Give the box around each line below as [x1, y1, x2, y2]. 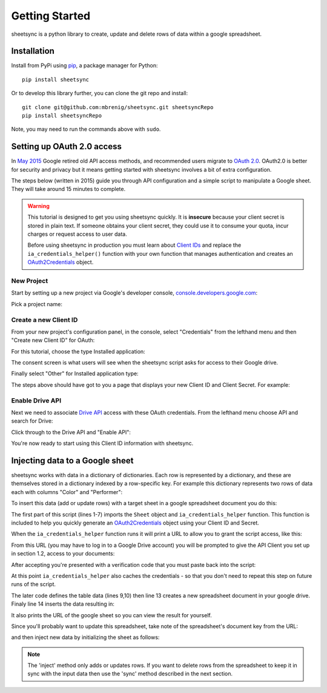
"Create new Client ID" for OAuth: [11, 336, 95, 344]
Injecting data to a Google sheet [11, 455, 134, 466]
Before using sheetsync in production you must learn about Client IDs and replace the [27, 241, 242, 249]
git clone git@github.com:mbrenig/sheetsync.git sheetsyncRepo [22, 104, 214, 110]
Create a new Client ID [11, 315, 78, 324]
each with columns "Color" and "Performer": [11, 488, 123, 495]
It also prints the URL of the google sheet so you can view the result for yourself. [11, 611, 212, 618]
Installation [11, 46, 54, 56]
